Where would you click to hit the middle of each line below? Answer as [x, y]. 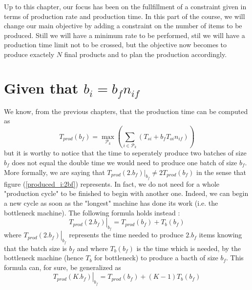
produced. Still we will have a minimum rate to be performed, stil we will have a [125, 35]
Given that [41, 87]
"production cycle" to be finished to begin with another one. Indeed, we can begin [126, 193]
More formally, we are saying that [54, 172]
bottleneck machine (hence [44, 258]
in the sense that [221, 172]
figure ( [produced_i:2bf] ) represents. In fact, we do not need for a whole [112, 184]
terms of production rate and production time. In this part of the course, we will [125, 16]
